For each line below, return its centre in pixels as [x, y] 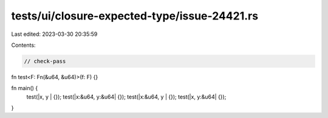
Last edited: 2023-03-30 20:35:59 [54, 34]
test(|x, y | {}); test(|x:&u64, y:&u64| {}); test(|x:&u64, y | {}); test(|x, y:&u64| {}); [126, 97]
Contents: [23, 45]
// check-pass [45, 61]
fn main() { [25, 88]
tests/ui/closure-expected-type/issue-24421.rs [135, 16]
